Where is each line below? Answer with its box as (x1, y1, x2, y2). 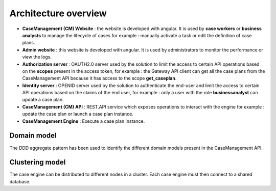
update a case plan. (22, 97, 64, 103)
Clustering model (9, 158, 66, 167)
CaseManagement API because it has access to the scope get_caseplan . (22, 75, 177, 81)
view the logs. (22, 54, 52, 60)
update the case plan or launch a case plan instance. (22, 111, 134, 117)
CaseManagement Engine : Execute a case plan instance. (22, 118, 145, 124)
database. (9, 178, 31, 184)
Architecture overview (9, 8, 107, 19)
